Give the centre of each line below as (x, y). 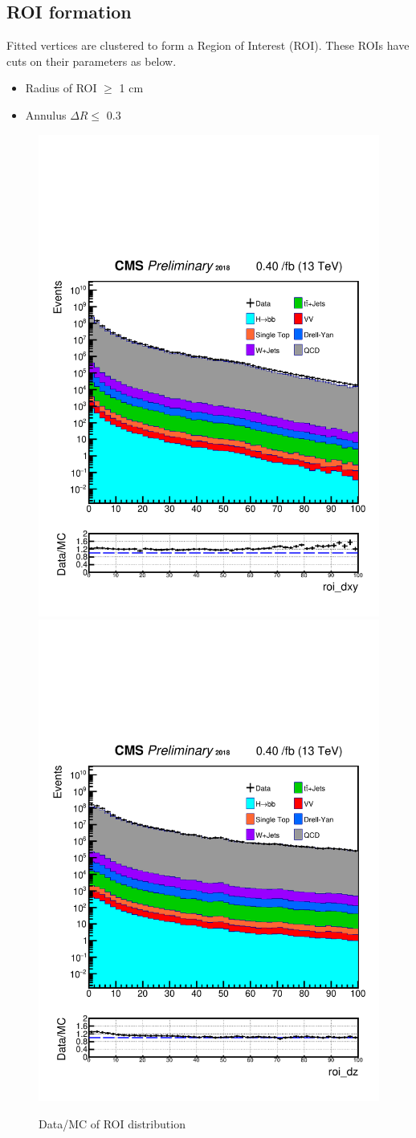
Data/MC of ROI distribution (112, 1123)
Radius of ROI (61, 88)
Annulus (46, 114)
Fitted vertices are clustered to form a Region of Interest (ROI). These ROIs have (208, 45)
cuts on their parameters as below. (92, 61)
